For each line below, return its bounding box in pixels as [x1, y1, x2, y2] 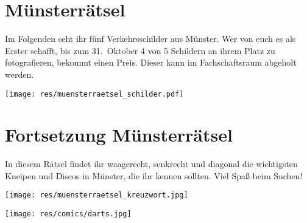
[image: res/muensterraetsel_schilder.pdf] [5, 89, 184, 98]
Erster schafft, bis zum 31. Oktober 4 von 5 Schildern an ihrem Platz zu [5, 44, 275, 57]
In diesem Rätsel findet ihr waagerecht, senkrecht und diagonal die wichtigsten [5, 157, 298, 170]
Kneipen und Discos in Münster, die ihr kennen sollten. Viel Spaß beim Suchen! [5, 169, 303, 182]
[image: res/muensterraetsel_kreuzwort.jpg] [5, 191, 188, 200]
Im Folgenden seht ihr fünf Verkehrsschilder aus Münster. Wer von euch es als [5, 32, 296, 45]
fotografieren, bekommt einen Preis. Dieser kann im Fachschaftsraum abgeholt [5, 56, 297, 69]
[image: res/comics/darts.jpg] [5, 210, 132, 219]
